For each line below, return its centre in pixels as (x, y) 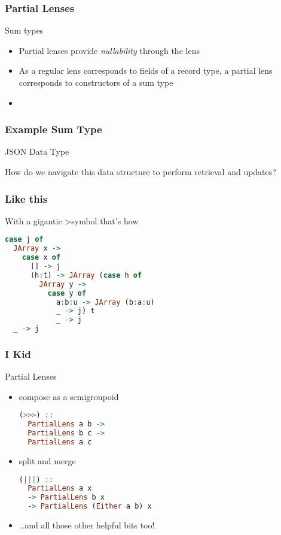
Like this (26, 198)
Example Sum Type (54, 129)
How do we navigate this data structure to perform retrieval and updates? (140, 172)
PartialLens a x (60, 489)
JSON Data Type (37, 151)
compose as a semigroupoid (69, 396)
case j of (24, 240)
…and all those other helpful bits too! (87, 525)
